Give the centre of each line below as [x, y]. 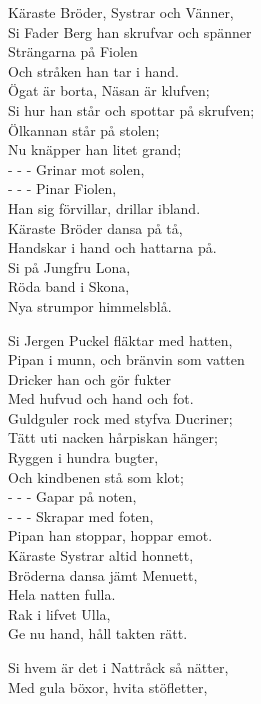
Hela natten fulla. [62, 594]
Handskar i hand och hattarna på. [112, 247]
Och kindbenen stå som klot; [96, 476]
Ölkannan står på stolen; [84, 129]
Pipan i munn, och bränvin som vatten [126, 359]
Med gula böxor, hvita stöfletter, [108, 686]
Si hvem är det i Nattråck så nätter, [118, 667]
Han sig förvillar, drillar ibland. [104, 207]
